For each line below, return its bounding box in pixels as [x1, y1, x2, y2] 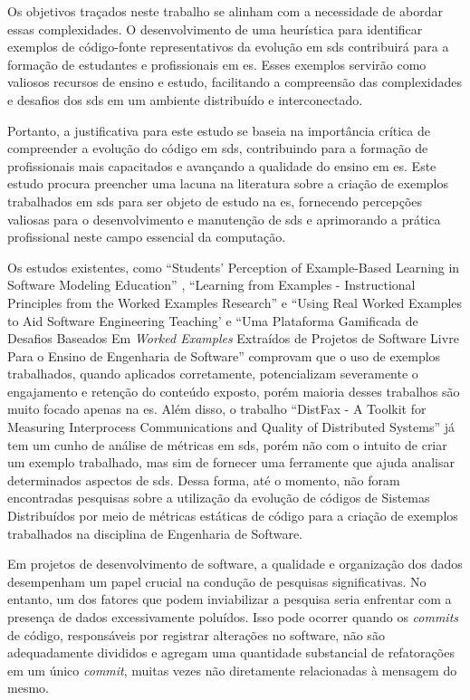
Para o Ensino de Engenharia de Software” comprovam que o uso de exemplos [7, 346, 441, 365]
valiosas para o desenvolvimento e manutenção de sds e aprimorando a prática [7, 209, 441, 228]
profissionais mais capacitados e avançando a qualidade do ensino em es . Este [7, 156, 436, 175]
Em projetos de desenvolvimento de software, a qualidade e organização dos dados [7, 554, 463, 573]
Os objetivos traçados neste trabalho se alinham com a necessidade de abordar [7, 2, 443, 20]
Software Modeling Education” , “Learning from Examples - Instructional [7, 275, 416, 294]
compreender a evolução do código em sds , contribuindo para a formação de [7, 139, 428, 158]
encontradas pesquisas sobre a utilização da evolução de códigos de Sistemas [7, 488, 430, 507]
